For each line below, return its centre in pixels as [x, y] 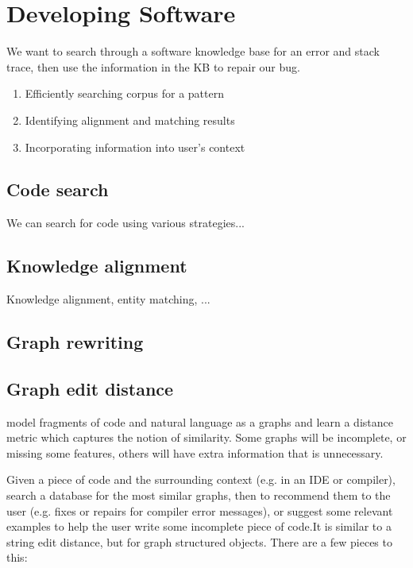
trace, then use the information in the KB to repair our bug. [153, 66]
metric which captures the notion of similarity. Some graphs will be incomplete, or [206, 437]
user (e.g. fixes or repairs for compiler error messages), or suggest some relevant [200, 510]
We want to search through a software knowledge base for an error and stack [193, 51]
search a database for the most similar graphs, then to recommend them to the [199, 495]
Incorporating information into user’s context [135, 147]
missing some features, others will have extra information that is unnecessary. [195, 452]
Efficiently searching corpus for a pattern [124, 93]
